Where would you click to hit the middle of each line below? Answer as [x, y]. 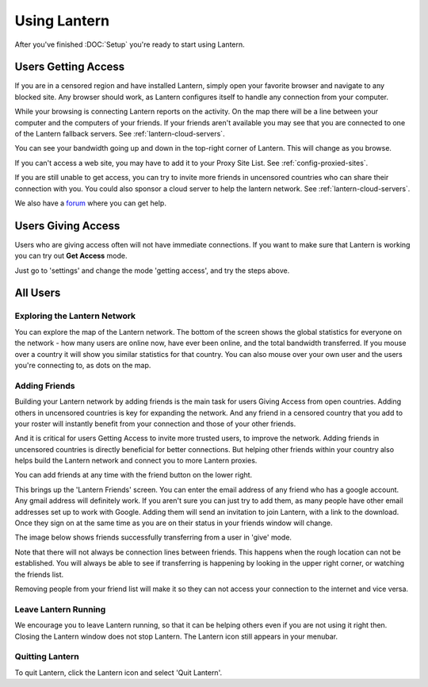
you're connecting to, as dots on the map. [83, 365]
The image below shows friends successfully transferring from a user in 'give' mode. [153, 537]
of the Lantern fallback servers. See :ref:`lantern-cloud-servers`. [120, 134]
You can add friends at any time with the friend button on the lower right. [134, 475]
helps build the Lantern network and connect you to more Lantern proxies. [136, 461]
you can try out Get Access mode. [71, 256]
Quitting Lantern [47, 657]
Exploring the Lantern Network [75, 316]
